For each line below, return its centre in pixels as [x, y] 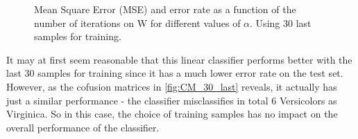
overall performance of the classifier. [83, 127]
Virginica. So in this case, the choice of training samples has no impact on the [172, 114]
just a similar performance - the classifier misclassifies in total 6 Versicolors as [172, 100]
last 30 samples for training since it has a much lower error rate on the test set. [175, 73]
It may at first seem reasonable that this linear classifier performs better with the [179, 59]
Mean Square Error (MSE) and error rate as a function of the [165, 9]
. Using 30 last [281, 22]
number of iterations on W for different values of [137, 22]
